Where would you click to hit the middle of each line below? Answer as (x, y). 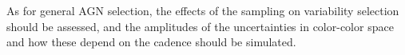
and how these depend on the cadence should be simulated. (151, 42)
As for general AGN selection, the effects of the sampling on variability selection (203, 10)
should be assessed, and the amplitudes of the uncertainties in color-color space (200, 26)
